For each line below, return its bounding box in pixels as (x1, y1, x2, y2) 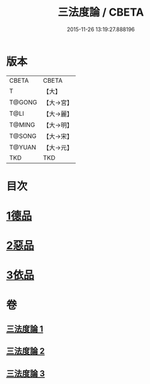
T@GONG (9, 98, 37, 106)
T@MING (9, 121, 35, 129)
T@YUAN (9, 143, 37, 151)
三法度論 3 (6, 368, 45, 379)
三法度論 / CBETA (58, 5, 144, 19)
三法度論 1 (6, 324, 44, 334)
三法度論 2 (6, 346, 45, 356)
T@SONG (9, 131, 37, 140)
